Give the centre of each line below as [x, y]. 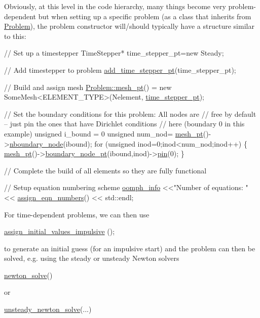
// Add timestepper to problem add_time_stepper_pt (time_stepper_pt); [120, 70]
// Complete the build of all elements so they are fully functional [105, 170]
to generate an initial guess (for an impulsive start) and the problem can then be [130, 248]
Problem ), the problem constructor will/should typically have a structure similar [129, 26]
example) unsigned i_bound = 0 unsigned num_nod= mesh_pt [104, 133]
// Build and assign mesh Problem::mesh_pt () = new [88, 87]
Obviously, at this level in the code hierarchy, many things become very [115, 6]
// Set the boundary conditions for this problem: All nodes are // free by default [130, 113]
